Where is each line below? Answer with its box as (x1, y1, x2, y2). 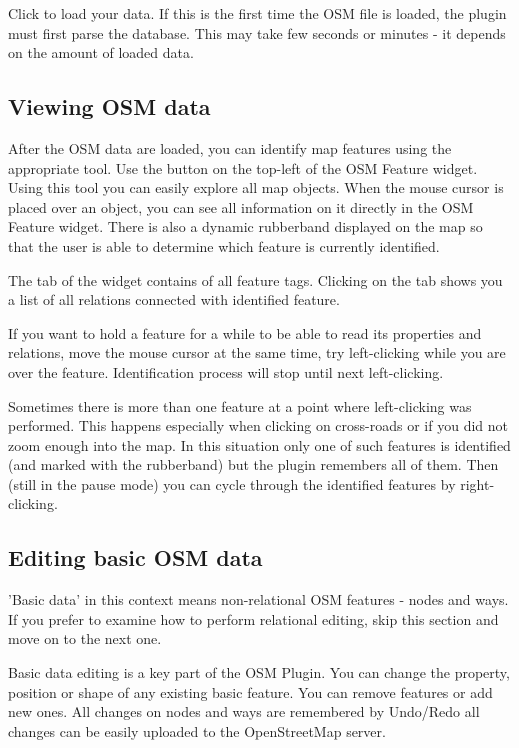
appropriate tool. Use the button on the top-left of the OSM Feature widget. (8, 157, 478, 178)
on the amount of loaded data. (8, 42, 194, 63)
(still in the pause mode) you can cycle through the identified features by (8, 473, 456, 494)
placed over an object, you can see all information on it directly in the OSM (8, 196, 474, 217)
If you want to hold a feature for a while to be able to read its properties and (8, 322, 482, 343)
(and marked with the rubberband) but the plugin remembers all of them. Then (8, 454, 499, 475)
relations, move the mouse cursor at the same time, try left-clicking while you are (8, 342, 506, 363)
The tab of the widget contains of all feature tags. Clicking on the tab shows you (8, 269, 503, 290)
